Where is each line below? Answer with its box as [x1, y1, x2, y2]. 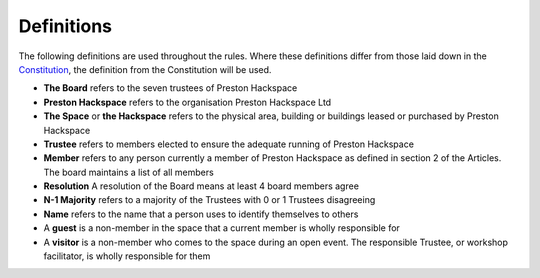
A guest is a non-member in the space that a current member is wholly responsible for [43, 222, 400, 234]
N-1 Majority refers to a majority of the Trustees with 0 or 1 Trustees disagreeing [43, 194, 376, 206]
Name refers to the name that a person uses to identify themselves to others [43, 208, 359, 220]
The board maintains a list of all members [43, 166, 214, 178]
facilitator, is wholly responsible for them [43, 250, 211, 262]
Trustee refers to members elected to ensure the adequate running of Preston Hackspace [43, 138, 415, 150]
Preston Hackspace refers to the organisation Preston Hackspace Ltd [43, 96, 332, 108]
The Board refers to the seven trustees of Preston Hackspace [43, 82, 298, 94]
